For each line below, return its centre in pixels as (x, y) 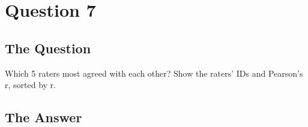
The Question (48, 48)
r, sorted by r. (30, 85)
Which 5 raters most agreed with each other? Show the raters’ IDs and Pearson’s (154, 73)
